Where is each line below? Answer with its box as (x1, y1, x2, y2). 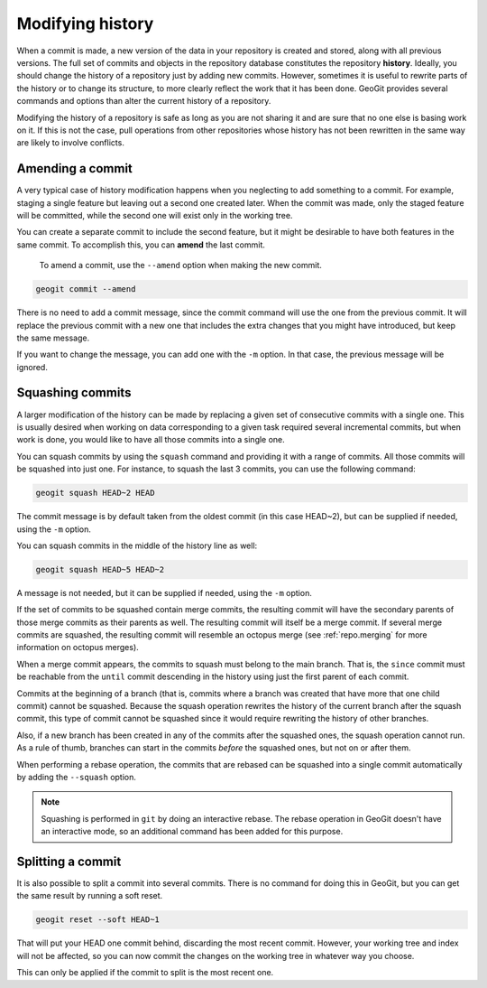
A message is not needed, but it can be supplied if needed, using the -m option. (16, 587, 313, 598)
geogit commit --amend (35, 284, 136, 294)
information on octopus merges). (16, 642, 139, 653)
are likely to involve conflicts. (16, 137, 125, 148)
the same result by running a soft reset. (16, 890, 163, 901)
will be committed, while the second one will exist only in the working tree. (16, 210, 293, 220)
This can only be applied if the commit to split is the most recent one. (16, 967, 274, 978)
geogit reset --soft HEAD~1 (35, 915, 160, 925)
